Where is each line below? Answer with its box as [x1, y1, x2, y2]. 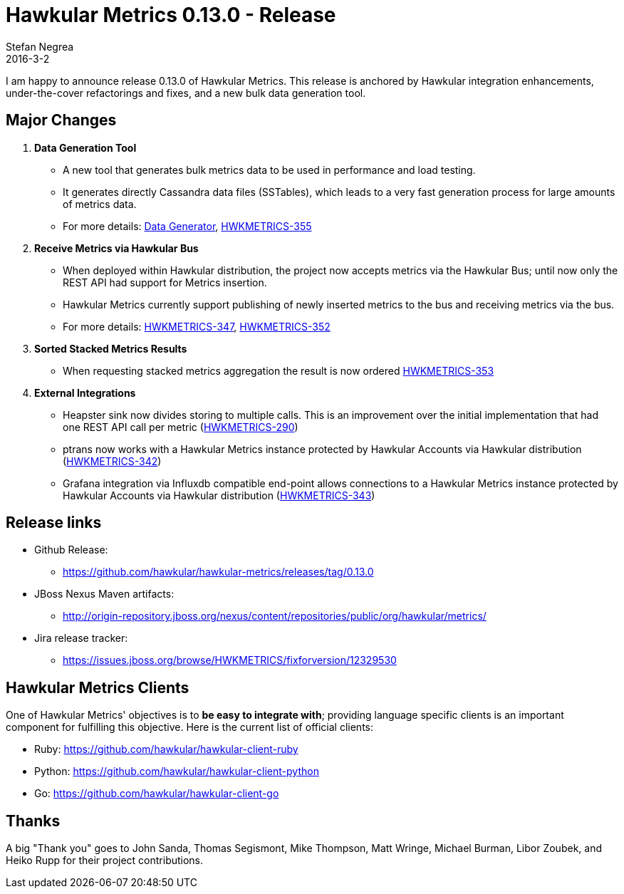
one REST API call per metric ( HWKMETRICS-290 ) [63, 420, 298, 433]
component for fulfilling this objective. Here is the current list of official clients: [6, 721, 373, 734]
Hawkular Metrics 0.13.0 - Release [6, 3, 336, 27]
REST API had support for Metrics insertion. [63, 276, 267, 289]
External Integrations [34, 386, 136, 399]
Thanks [6, 811, 61, 830]
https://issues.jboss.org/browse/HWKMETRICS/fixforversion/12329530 [63, 654, 397, 667]
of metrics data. [63, 197, 137, 210]
